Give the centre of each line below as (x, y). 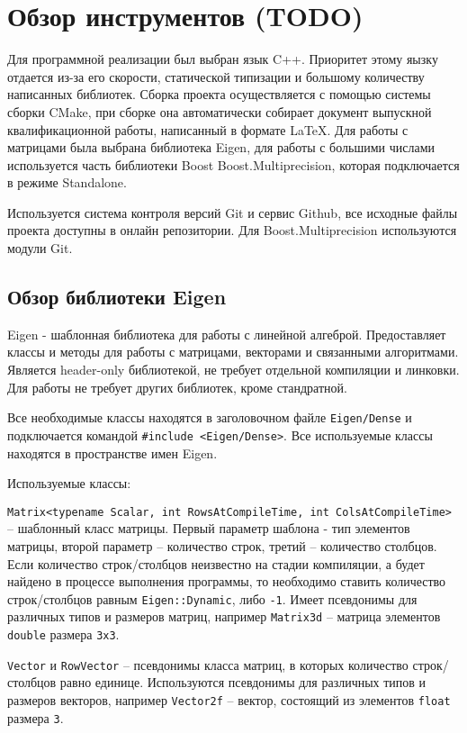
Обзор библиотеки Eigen (117, 297)
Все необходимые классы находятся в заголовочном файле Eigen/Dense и (210, 417)
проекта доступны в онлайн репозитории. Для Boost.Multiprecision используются (232, 230)
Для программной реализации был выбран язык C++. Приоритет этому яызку (223, 59)
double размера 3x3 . (63, 634)
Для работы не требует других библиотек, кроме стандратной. (177, 387)
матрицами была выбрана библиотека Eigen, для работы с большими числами (221, 147)
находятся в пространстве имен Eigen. (112, 452)
